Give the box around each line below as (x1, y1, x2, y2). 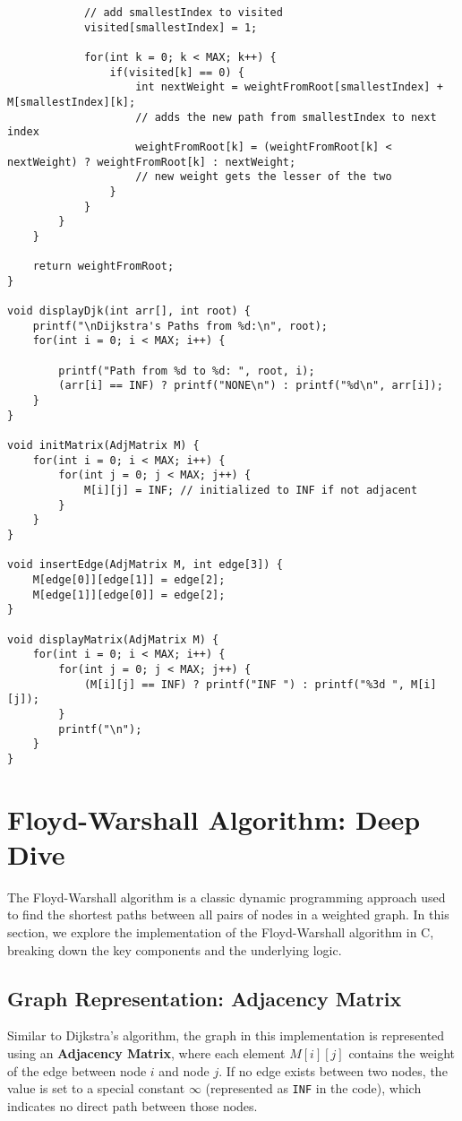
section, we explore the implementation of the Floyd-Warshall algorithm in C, (7, 922, 434, 941)
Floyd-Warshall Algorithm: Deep (7, 800, 421, 837)
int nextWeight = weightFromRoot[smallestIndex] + (135, 81, 443, 94)
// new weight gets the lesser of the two (135, 170, 392, 184)
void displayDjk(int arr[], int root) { (7, 305, 252, 318)
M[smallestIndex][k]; (7, 95, 136, 108)
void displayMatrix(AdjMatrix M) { (7, 633, 219, 646)
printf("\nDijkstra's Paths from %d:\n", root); (32, 319, 328, 332)
